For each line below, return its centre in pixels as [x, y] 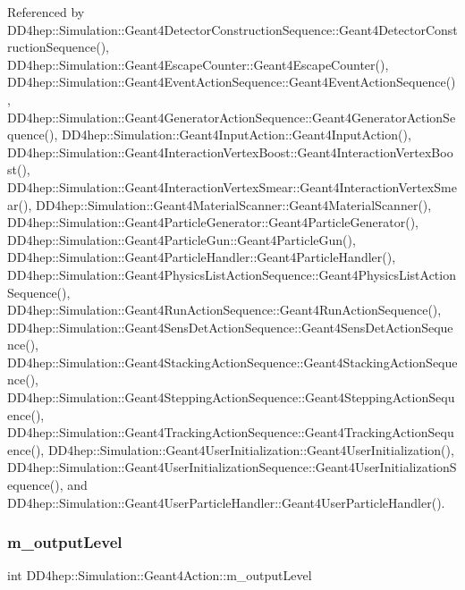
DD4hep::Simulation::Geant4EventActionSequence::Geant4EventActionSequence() [232, 82]
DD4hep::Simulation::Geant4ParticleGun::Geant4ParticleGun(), [182, 239]
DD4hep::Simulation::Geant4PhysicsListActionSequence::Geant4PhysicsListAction [232, 274]
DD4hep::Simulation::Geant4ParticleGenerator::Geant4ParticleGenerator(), [213, 222]
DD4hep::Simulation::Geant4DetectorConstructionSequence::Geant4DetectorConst [232, 29]
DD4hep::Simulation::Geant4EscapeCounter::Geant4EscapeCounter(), [198, 64]
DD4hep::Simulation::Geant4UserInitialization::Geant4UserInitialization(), [251, 449]
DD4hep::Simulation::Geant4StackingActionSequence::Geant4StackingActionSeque [232, 362]
